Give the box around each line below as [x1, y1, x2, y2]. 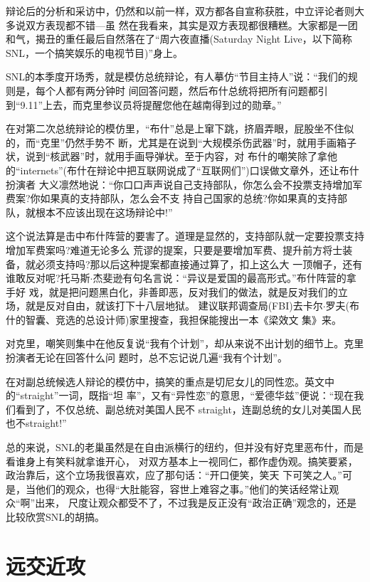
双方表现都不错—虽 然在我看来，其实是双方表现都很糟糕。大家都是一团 [25, 17, 358, 32]
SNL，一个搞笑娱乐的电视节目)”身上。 [6, 45, 184, 60]
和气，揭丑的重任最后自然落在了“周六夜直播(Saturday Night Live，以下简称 [6, 31, 352, 46]
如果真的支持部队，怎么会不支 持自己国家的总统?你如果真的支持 [40, 191, 337, 206]
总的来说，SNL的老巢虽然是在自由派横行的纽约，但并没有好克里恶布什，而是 [6, 440, 364, 455]
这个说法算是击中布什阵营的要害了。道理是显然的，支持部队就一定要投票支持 [6, 228, 364, 243]
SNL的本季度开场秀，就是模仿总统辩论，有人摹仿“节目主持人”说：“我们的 [6, 69, 348, 84]
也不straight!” [6, 416, 67, 430]
